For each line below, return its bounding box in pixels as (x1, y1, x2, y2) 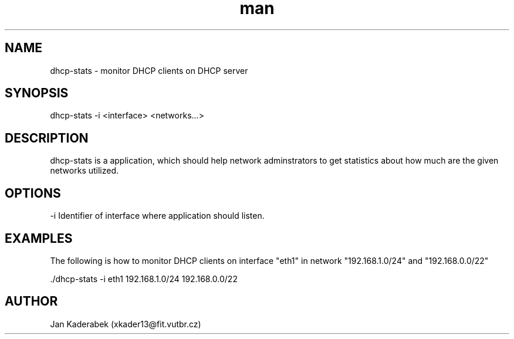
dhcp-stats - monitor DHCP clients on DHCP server (50, 65, 248, 76)
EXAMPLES (5, 230, 73, 246)
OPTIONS (5, 185, 61, 201)
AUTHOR (5, 294, 58, 309)
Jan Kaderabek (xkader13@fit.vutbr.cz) (50, 318, 201, 329)
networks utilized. (50, 165, 119, 176)
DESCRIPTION (5, 130, 89, 145)
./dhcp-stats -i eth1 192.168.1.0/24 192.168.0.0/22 (50, 273, 238, 284)
